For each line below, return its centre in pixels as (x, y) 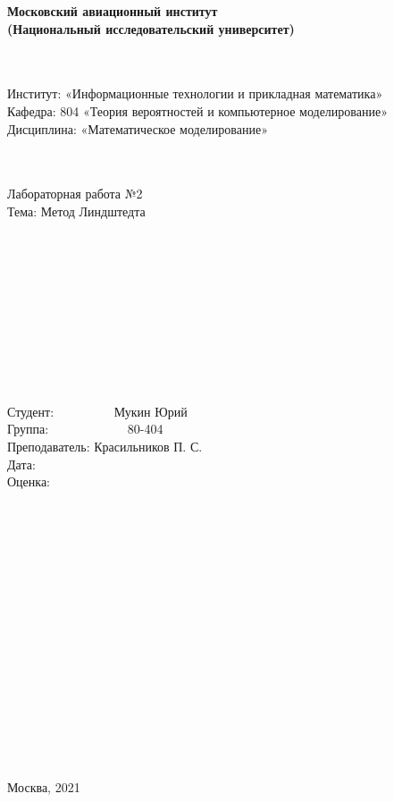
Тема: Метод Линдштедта (76, 211)
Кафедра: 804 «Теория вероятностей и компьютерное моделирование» (197, 110)
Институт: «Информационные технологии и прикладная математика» (195, 93)
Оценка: (29, 481)
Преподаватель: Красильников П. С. (105, 447)
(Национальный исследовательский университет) (151, 28)
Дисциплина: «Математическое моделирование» (138, 128)
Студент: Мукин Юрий (97, 411)
